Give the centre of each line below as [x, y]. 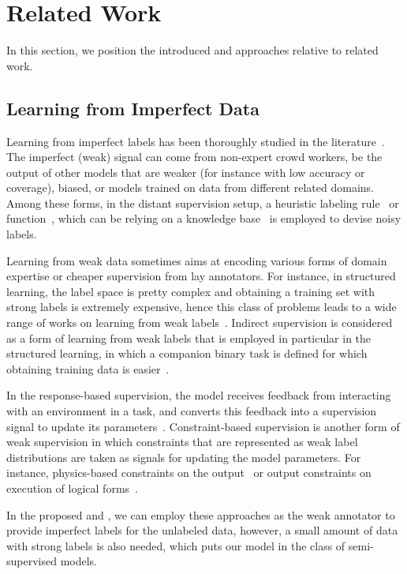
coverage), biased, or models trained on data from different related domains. [190, 188]
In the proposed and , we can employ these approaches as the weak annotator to [201, 514]
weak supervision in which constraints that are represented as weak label [182, 442]
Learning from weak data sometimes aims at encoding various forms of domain [197, 260]
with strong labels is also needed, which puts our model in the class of [176, 545]
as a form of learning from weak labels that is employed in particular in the [189, 338]
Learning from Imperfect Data [133, 108]
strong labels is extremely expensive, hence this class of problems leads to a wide [202, 307]
